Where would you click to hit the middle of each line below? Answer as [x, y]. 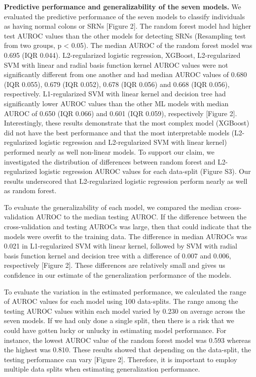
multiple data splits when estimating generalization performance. [102, 369]
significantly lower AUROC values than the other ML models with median [116, 103]
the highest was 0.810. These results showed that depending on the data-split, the [128, 350]
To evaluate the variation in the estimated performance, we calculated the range [125, 291]
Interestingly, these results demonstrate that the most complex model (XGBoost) [127, 123]
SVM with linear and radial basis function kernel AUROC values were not [116, 64]
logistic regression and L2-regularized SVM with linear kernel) [133, 142]
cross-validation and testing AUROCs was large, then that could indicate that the [128, 227]
